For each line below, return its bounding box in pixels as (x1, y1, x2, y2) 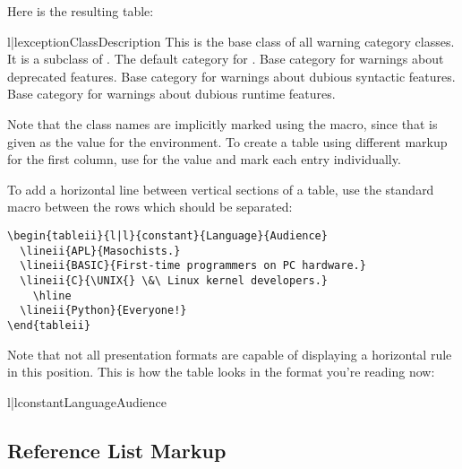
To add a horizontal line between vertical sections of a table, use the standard (7, 179, 434, 198)
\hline (32, 289, 72, 302)
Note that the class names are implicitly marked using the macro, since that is (7, 114, 438, 133)
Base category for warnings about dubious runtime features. (7, 84, 336, 103)
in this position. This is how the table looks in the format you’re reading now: (7, 362, 435, 381)
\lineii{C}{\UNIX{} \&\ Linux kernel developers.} (20, 274, 328, 287)
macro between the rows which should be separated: (7, 197, 293, 216)
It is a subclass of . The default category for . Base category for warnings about (7, 49, 444, 68)
